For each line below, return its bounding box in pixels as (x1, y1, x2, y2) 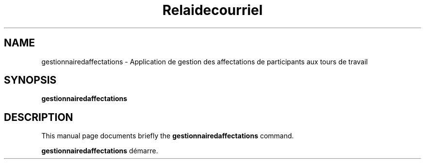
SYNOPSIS (4, 74, 57, 87)
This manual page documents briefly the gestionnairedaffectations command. (41, 132, 294, 140)
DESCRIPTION (4, 111, 73, 123)
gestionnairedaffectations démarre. (41, 147, 158, 155)
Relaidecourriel (162, 2, 263, 18)
